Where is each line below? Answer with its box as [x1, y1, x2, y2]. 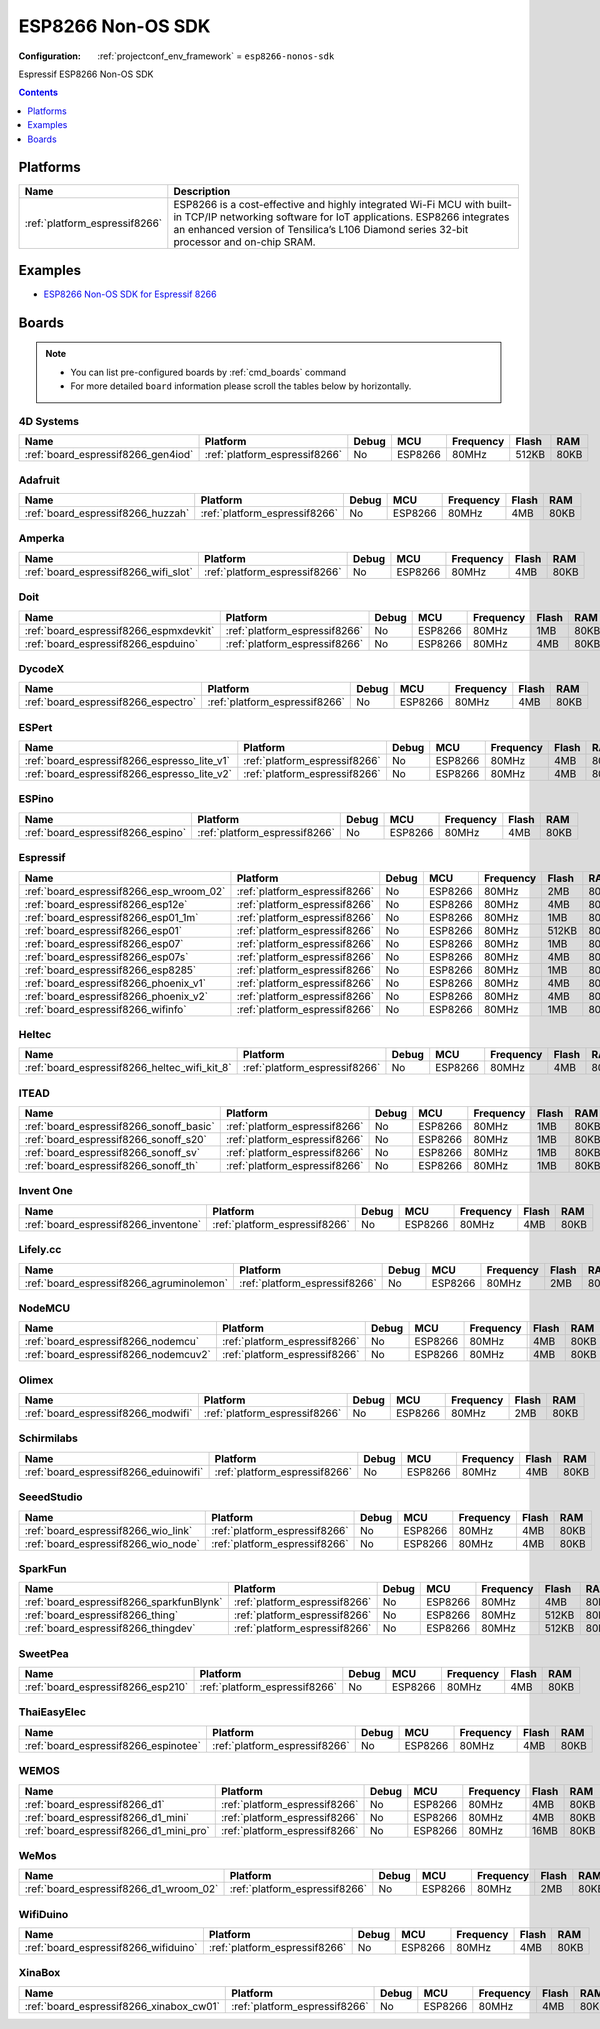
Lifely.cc [18, 1243, 62, 1257]
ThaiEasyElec [18, 1705, 87, 1719]
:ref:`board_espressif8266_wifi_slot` [24, 565, 194, 579]
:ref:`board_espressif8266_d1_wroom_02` [24, 1882, 219, 1896]
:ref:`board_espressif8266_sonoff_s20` [24, 1133, 207, 1146]
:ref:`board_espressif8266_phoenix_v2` [24, 989, 209, 1003]
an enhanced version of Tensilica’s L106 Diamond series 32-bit [173, 223, 469, 237]
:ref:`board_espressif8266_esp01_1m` [24, 910, 199, 924]
